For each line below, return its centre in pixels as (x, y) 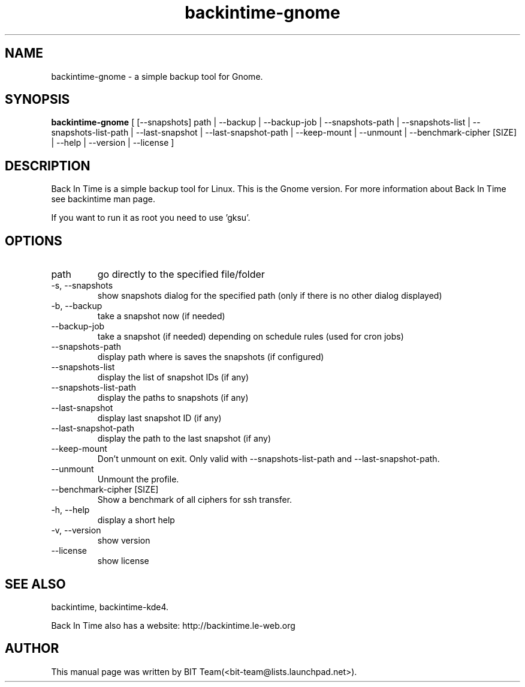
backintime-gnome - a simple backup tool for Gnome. (157, 76)
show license (123, 561)
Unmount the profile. (138, 479)
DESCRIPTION (48, 166)
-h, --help (70, 510)
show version (124, 541)
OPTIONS (34, 241)
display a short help (136, 520)
